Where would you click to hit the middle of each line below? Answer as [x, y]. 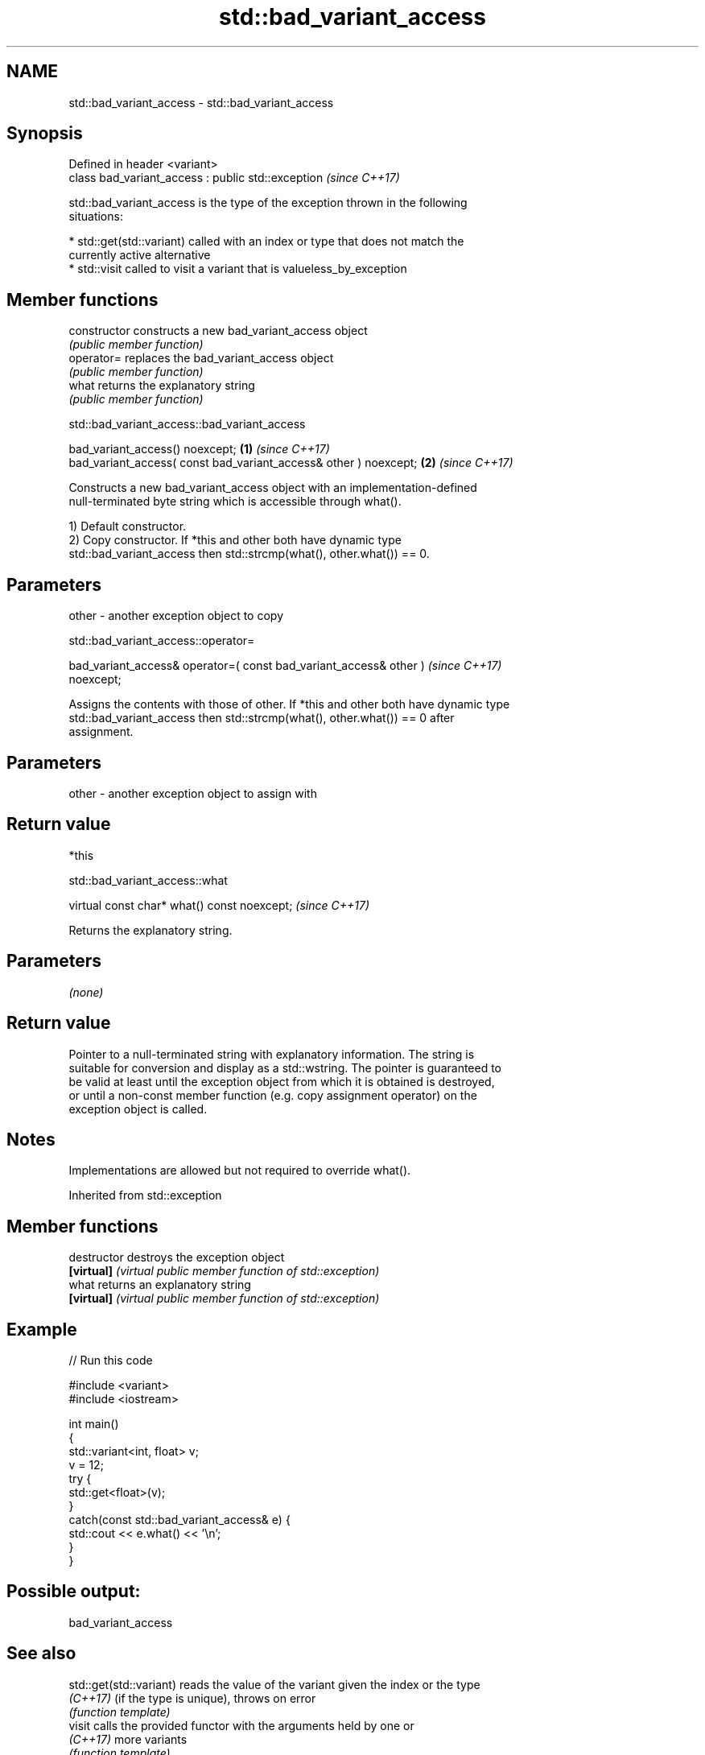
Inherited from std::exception [145, 1195]
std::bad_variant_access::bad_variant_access [187, 424]
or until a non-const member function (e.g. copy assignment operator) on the [273, 1095]
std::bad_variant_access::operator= [162, 641]
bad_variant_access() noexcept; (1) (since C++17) [199, 449]
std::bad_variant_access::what [148, 880]
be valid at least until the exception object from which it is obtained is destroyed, [282, 1081]
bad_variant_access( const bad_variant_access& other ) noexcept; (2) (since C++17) [291, 463]
